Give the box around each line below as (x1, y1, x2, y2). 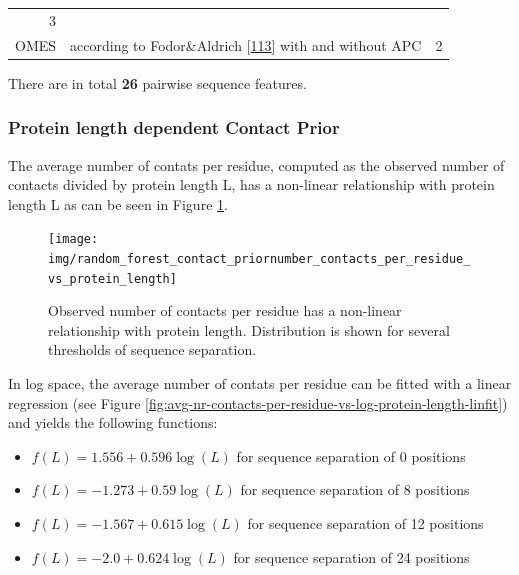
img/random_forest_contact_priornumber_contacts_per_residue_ (48, 251, 471, 266)
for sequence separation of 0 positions (236, 445, 466, 466)
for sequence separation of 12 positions (247, 513, 484, 533)
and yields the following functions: (8, 412, 218, 433)
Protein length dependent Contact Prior (8, 115, 340, 140)
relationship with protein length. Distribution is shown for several (48, 319, 450, 340)
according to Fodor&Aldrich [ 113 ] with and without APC (70, 34, 422, 55)
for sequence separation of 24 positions (233, 546, 470, 567)
